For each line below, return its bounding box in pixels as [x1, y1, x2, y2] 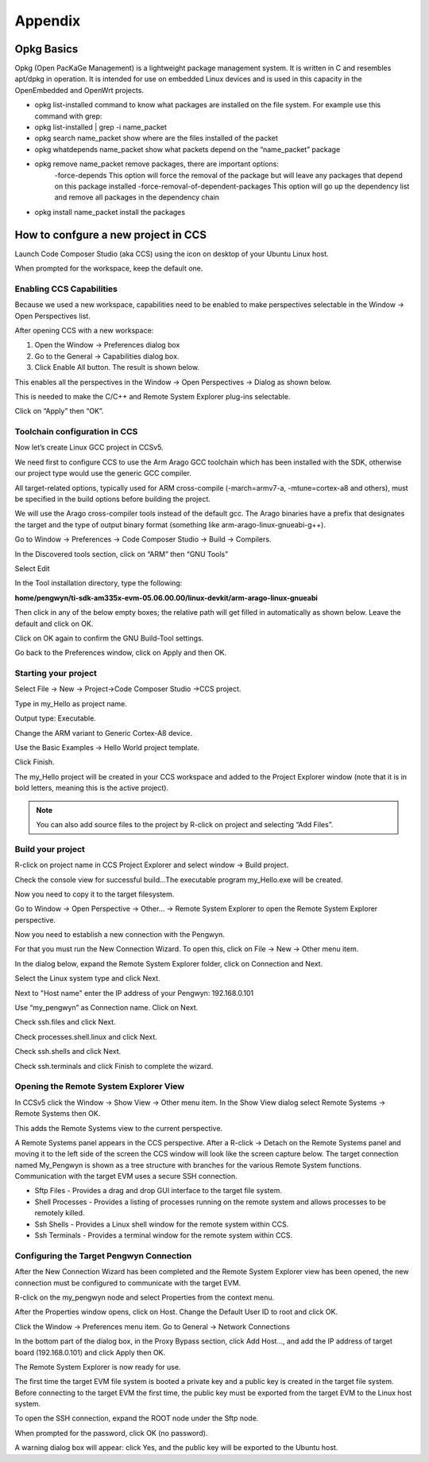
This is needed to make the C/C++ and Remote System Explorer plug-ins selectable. [14, 391, 291, 401]
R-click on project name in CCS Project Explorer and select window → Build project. [14, 860, 289, 870]
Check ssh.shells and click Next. [14, 1047, 122, 1056]
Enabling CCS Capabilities [14, 283, 118, 294]
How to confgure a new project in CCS [14, 227, 207, 242]
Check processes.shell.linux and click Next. [14, 1032, 158, 1041]
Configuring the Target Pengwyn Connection [14, 1250, 192, 1261]
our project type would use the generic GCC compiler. [14, 469, 192, 478]
